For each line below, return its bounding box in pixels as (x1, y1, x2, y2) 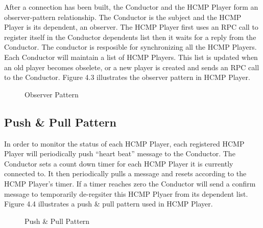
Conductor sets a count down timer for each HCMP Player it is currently (4, 158, 233, 169)
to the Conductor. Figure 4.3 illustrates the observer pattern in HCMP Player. (4, 72, 250, 82)
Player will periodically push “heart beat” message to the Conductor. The (4, 148, 235, 159)
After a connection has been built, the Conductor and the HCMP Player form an (4, 2, 258, 12)
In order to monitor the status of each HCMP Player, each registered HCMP (4, 138, 245, 149)
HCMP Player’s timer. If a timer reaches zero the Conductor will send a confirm (4, 178, 256, 189)
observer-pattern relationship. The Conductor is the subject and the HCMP (4, 11, 242, 22)
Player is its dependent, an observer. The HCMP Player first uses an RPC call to (4, 22, 258, 32)
